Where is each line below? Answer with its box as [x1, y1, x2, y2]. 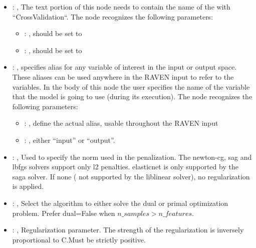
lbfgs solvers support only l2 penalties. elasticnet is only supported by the [12, 161, 238, 172]
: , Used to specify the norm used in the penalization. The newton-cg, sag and [12, 151, 252, 162]
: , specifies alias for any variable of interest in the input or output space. [12, 62, 237, 72]
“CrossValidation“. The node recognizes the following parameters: [12, 11, 213, 22]
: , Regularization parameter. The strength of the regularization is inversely [12, 224, 244, 235]
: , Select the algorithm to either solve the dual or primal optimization [12, 197, 228, 208]
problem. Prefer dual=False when [12, 207, 115, 218]
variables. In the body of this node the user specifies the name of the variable [12, 81, 250, 92]
